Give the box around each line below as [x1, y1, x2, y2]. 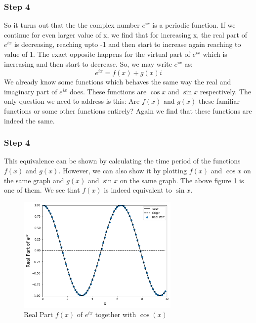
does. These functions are [70, 86, 147, 96]
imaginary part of [4, 86, 57, 96]
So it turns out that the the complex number [4, 20, 140, 30]
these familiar [198, 96, 240, 106]
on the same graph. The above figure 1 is [120, 175, 244, 185]
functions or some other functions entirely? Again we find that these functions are [4, 106, 252, 116]
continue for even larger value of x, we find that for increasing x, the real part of [4, 29, 247, 40]
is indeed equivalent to [104, 185, 172, 195]
